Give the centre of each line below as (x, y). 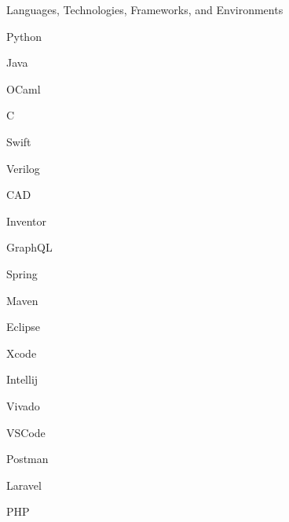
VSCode (26, 432)
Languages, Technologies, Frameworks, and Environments (145, 9)
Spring (22, 273)
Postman (27, 459)
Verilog (23, 168)
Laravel (24, 485)
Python (24, 36)
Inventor (26, 221)
